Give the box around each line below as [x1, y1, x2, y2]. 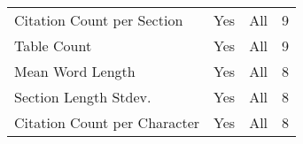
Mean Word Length [14, 61, 136, 81]
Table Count [14, 35, 92, 56]
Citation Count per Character [14, 112, 200, 133]
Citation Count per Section [14, 10, 183, 30]
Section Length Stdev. [14, 87, 151, 107]
